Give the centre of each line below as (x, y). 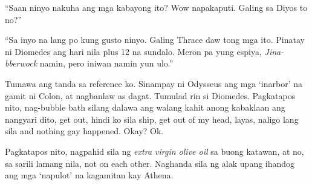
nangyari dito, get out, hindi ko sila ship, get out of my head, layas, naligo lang (152, 119)
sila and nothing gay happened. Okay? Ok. (84, 131)
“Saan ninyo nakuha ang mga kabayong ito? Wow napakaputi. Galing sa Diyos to (156, 7)
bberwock (21, 63)
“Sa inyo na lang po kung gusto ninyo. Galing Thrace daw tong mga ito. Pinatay (155, 40)
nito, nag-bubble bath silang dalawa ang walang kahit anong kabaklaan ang (145, 107)
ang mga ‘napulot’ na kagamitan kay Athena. (89, 175)
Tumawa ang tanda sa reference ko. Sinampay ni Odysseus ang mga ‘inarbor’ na (154, 83)
